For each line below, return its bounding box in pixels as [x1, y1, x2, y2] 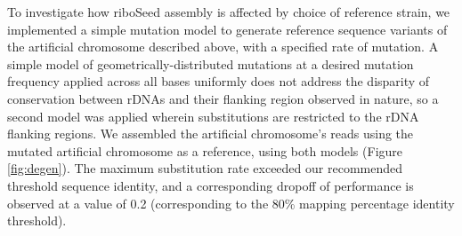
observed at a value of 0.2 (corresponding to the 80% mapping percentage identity [7, 193, 455, 212]
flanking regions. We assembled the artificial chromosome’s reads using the [7, 124, 414, 143]
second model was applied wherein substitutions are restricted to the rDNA [7, 106, 419, 125]
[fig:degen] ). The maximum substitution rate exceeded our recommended [7, 159, 402, 177]
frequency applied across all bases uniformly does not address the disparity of [7, 72, 430, 90]
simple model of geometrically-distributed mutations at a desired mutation [7, 54, 414, 73]
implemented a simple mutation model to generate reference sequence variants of [7, 20, 448, 38]
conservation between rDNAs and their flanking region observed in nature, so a [7, 89, 439, 107]
